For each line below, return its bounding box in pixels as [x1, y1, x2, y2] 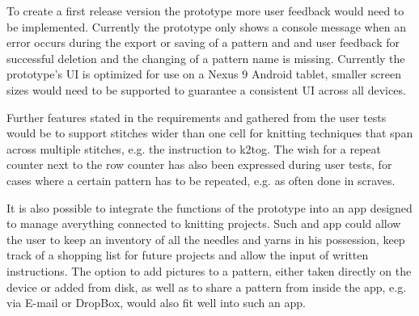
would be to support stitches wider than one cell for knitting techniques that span [6, 124, 413, 141]
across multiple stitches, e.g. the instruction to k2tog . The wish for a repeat [6, 140, 381, 157]
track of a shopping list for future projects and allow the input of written [6, 246, 369, 263]
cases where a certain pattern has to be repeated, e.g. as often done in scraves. [6, 171, 396, 188]
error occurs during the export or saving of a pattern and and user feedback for [6, 34, 400, 51]
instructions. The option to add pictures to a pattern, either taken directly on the [6, 262, 412, 279]
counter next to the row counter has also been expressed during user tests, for [6, 156, 392, 173]
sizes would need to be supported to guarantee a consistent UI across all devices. [6, 81, 406, 98]
